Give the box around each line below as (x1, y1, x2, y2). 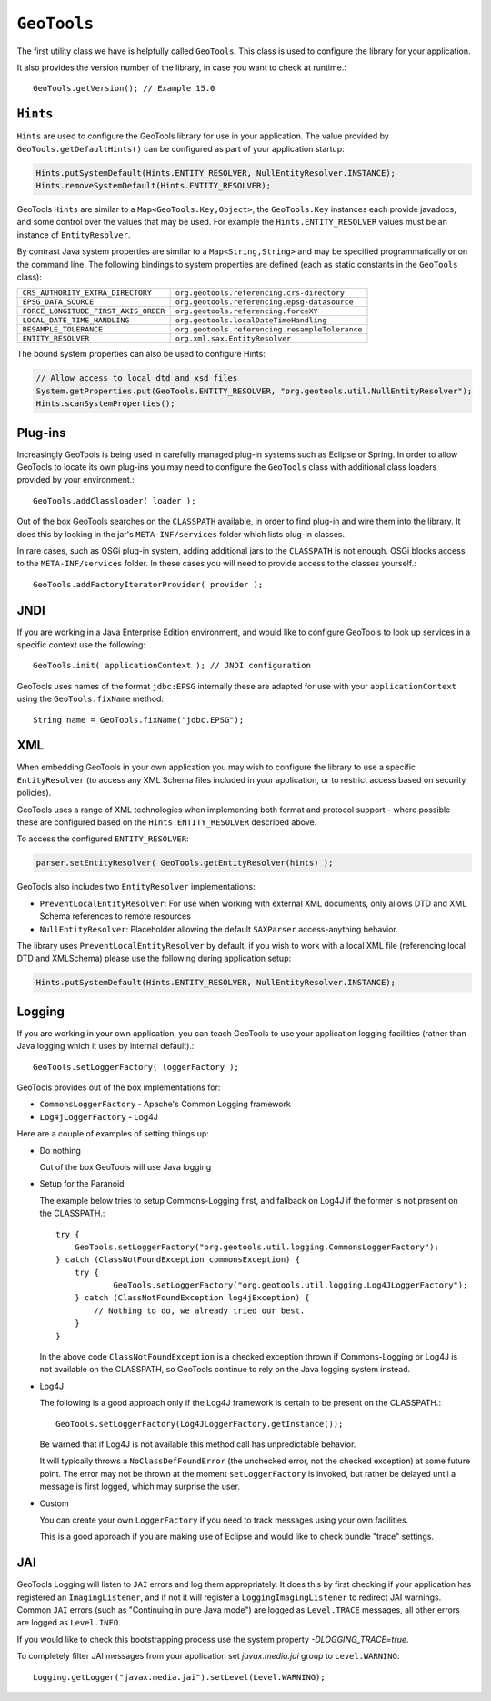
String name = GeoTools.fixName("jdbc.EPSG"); (33, 715, 245, 725)
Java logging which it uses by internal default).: (16, 1041, 195, 1052)
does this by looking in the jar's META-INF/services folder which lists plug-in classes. (16, 528, 346, 539)
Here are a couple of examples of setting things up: (16, 1128, 209, 1139)
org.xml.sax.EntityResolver (175, 333, 292, 343)
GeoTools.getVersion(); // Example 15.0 (33, 83, 215, 94)
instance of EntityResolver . (16, 229, 131, 240)
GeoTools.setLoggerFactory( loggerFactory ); (33, 1062, 240, 1072)
